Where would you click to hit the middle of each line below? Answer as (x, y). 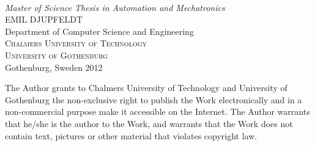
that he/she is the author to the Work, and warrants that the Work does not (149, 123)
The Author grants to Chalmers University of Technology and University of (146, 88)
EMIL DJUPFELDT (44, 19)
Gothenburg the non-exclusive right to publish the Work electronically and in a (154, 99)
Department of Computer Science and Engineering (99, 31)
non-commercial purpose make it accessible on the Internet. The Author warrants (157, 111)
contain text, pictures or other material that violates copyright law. (131, 135)
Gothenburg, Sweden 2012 (54, 67)
